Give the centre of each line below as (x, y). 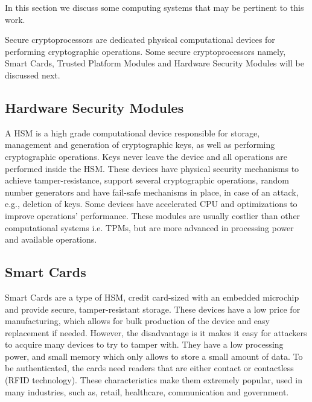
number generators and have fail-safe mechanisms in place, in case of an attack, (152, 192)
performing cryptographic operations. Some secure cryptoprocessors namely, (145, 51)
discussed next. (33, 75)
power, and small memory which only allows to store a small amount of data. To (154, 356)
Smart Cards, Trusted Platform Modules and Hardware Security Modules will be (154, 63)
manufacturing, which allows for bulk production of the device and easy (137, 321)
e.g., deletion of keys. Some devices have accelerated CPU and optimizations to (151, 204)
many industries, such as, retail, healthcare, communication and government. (147, 391)
